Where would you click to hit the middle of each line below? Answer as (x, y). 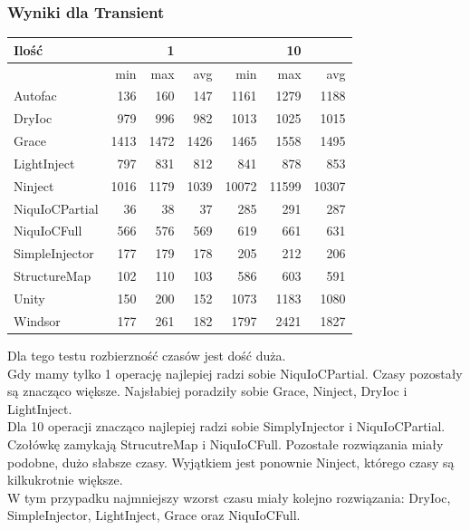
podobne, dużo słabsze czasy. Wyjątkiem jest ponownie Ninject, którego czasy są (231, 462)
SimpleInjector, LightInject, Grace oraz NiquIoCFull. (154, 515)
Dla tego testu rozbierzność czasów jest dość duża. (147, 355)
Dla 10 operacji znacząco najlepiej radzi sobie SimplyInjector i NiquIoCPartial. (226, 426)
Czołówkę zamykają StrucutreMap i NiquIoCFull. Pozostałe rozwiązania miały (225, 443)
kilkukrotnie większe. (65, 480)
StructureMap (53, 276)
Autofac (35, 96)
